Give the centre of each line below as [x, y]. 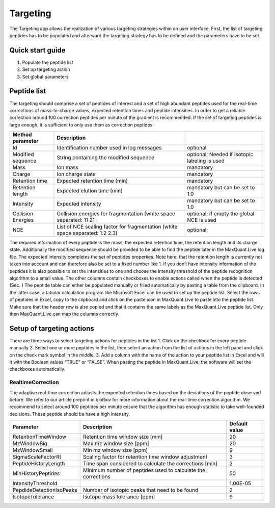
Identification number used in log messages [109, 148]
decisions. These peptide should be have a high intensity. [70, 414]
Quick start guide [37, 50]
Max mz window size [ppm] [116, 444]
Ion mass [68, 167]
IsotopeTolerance [33, 497]
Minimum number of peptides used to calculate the [144, 470]
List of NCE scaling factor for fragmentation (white [117, 227]
